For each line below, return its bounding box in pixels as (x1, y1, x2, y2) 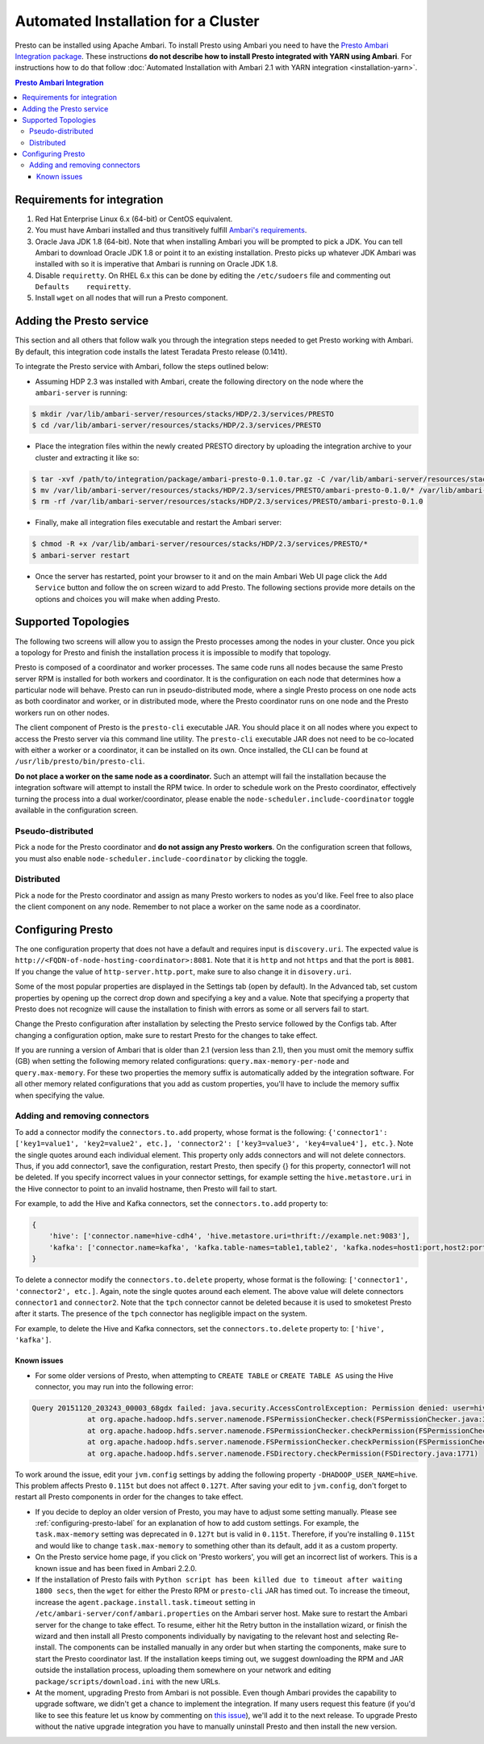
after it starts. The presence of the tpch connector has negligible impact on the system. (15, 1309, 308, 1318)
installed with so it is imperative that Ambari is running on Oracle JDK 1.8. (35, 259, 278, 269)
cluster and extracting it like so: (35, 452, 140, 462)
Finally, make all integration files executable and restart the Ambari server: (35, 518, 282, 527)
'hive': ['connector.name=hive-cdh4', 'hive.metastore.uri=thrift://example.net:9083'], (48, 1232, 411, 1241)
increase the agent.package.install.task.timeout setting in (35, 1597, 256, 1607)
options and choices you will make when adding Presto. (35, 594, 221, 603)
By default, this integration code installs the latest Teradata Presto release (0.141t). (15, 347, 288, 356)
